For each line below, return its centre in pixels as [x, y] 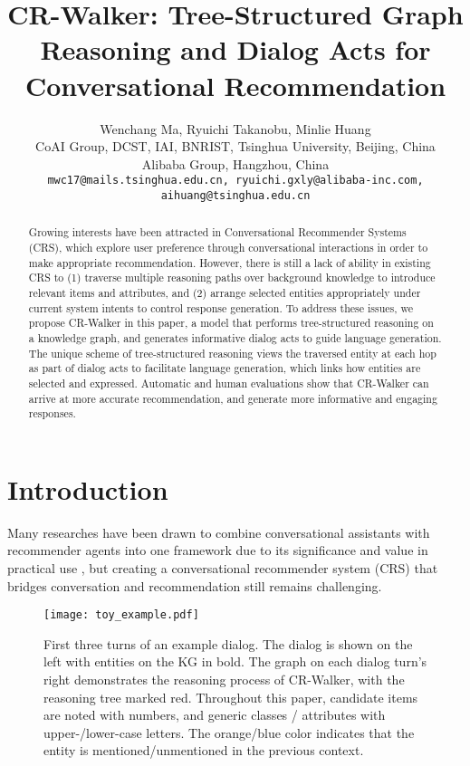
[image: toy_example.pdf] [121, 615]
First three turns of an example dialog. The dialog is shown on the [228, 643]
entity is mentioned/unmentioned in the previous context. [204, 750]
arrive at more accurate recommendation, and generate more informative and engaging [233, 398]
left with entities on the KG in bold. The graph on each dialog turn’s [235, 661]
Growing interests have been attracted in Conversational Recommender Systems [217, 232]
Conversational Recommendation [235, 85]
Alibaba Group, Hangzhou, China [235, 163]
